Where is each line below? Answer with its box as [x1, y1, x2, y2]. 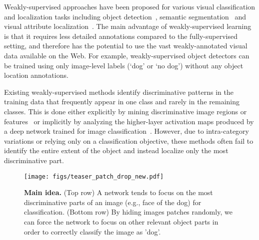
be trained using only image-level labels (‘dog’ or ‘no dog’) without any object [4, 60, 243, 70]
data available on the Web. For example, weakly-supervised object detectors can [4, 50, 249, 60]
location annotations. [4, 70, 68, 80]
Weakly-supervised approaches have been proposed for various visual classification [4, 1, 255, 11]
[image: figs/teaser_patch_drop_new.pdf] [24, 173, 164, 180]
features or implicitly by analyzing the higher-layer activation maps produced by [4, 116, 254, 126]
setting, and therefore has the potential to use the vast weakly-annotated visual [4, 40, 247, 51]
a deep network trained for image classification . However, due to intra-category [4, 126, 249, 136]
